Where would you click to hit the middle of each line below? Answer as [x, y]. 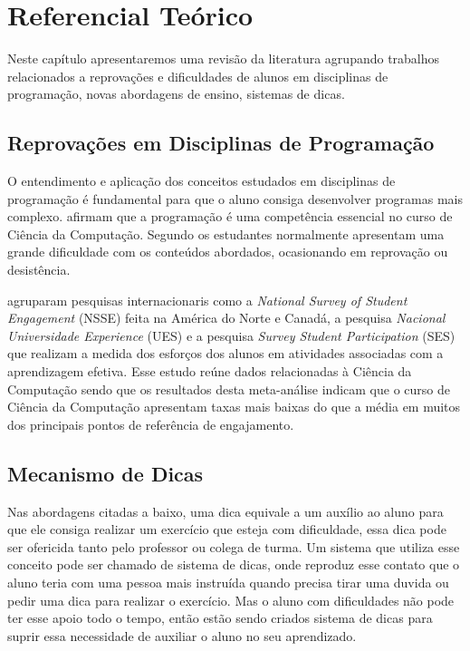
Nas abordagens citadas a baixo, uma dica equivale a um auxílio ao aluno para [225, 511]
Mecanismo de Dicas [106, 473]
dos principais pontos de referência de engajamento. [151, 424]
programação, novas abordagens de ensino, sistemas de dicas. [176, 94]
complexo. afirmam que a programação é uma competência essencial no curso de [230, 216]
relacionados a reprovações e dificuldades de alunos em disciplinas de [198, 76]
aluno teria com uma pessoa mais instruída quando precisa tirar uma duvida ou [228, 582]
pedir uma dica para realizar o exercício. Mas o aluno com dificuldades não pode [231, 600]
